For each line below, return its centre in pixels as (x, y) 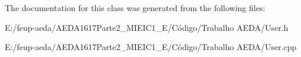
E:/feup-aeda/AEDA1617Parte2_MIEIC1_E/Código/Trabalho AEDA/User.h (147, 27)
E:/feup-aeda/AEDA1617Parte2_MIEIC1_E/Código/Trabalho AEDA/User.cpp (151, 47)
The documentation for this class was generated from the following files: (135, 8)
